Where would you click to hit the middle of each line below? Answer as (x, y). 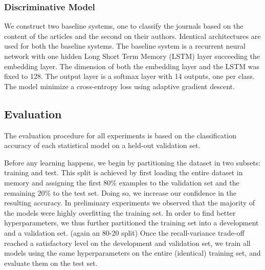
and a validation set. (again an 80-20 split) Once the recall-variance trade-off (124, 232)
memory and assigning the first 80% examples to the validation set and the (122, 182)
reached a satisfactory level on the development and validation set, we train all (127, 243)
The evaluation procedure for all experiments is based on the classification (120, 135)
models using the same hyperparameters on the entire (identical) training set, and (132, 253)
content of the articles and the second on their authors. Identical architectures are (132, 36)
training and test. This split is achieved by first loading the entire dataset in (124, 172)
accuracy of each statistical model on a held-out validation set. (102, 145)
